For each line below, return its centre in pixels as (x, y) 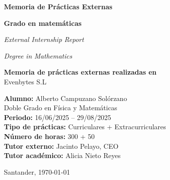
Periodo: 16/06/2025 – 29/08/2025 (57, 117)
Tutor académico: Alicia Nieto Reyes (62, 155)
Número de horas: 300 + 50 (49, 136)
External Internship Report (44, 39)
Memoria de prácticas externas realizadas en (80, 72)
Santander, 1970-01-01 (37, 171)
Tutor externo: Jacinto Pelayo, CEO (61, 146)
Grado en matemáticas (43, 23)
